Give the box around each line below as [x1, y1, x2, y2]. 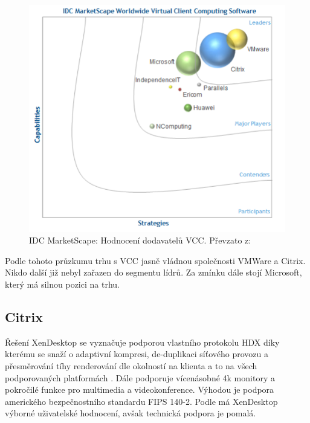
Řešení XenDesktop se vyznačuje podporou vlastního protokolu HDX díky [5, 335, 280, 348]
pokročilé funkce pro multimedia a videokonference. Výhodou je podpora [5, 383, 274, 396]
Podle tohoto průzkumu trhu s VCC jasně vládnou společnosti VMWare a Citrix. [5, 254, 306, 266]
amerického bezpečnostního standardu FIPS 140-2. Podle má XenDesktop [5, 395, 278, 407]
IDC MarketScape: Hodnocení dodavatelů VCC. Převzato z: [29, 234, 251, 247]
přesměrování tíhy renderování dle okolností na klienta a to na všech [5, 360, 257, 372]
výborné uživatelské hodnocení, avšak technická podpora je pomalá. [5, 407, 256, 419]
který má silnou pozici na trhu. [5, 278, 120, 291]
